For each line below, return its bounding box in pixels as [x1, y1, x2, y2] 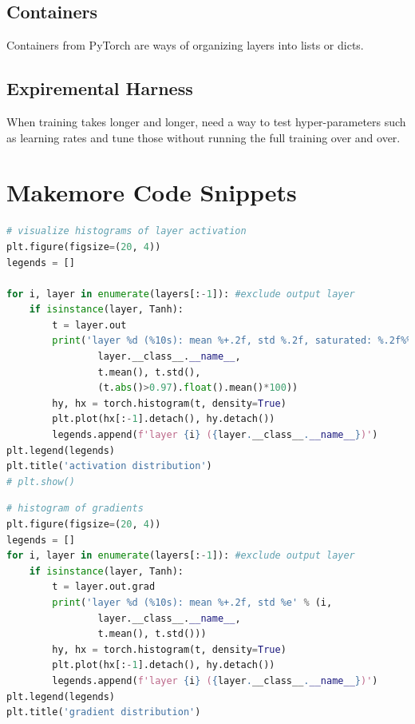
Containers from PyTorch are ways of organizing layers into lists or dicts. [6, 37, 364, 54]
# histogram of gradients [6, 503, 144, 515]
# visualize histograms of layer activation [6, 225, 247, 237]
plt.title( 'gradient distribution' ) [6, 706, 201, 718]
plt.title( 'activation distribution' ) [6, 460, 212, 472]
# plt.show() [6, 475, 75, 487]
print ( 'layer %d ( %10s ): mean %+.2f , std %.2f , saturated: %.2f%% [52, 335, 413, 347]
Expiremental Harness [6, 76, 193, 101]
